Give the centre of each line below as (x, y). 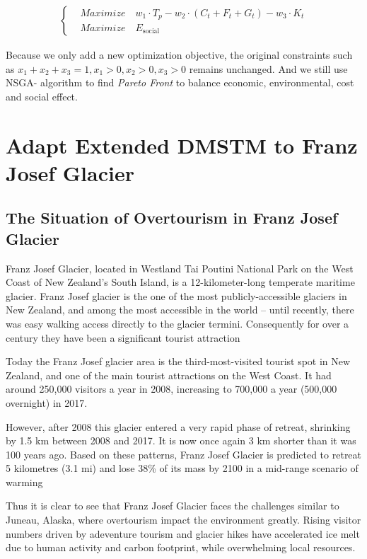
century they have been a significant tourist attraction (123, 337)
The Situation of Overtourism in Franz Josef (172, 218)
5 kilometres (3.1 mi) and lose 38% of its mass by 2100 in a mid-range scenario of (182, 468)
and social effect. (42, 96)
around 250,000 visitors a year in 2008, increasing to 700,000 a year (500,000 (171, 389)
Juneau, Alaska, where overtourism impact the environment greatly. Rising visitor (183, 520)
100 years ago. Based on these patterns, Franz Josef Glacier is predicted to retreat (184, 454)
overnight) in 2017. (47, 402)
